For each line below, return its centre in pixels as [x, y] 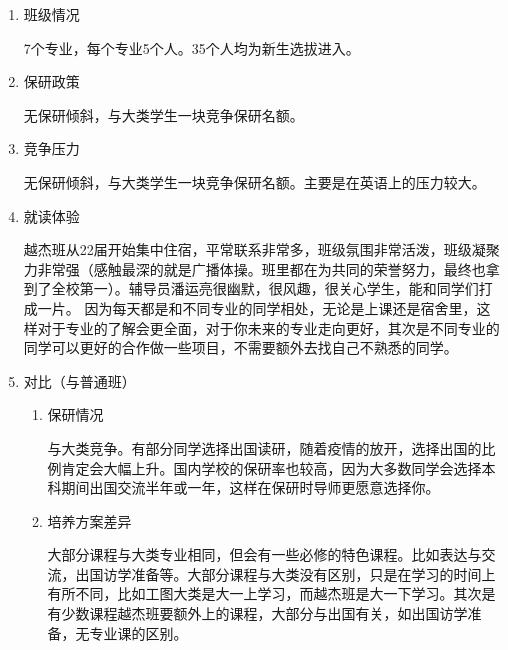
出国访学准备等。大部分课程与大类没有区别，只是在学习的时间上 [285, 573]
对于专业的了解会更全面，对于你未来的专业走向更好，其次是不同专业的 [268, 327]
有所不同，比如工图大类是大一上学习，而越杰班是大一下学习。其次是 [271, 593]
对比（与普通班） [79, 380]
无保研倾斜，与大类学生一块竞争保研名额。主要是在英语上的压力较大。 [254, 181]
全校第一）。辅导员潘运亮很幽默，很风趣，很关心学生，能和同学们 [265, 288]
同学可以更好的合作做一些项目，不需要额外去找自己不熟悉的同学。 [240, 347]
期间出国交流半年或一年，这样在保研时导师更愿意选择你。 [250, 487]
